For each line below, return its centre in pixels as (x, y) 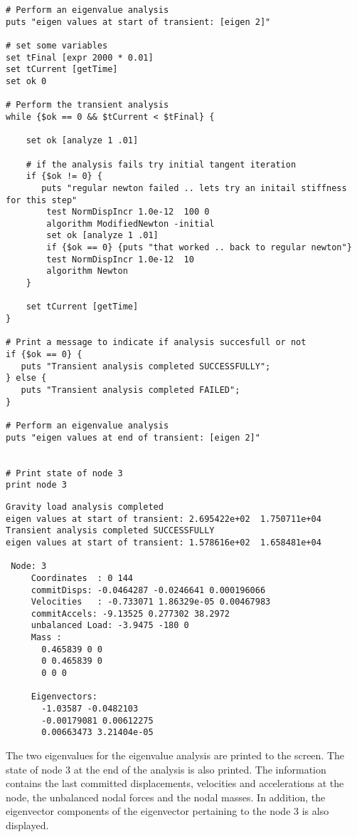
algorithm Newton (87, 271)
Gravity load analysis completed (85, 507)
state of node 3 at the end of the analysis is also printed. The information (166, 769)
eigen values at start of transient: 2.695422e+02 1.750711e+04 (164, 519)
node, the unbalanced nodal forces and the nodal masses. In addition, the (166, 797)
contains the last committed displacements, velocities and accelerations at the (175, 783)
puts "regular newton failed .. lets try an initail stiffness (194, 188)
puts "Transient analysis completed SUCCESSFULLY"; (146, 366)
